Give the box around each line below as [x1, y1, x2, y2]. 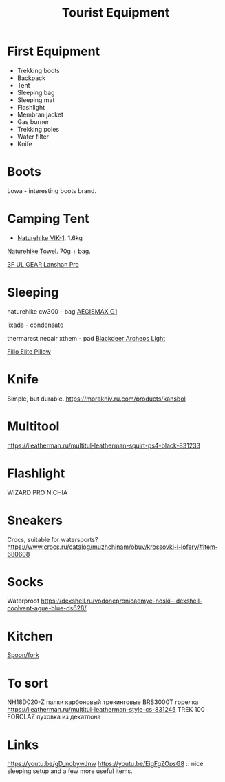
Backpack [17, 74, 46, 82]
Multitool [7, 419, 60, 434]
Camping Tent [7, 211, 89, 227]
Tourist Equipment [61, 5, 170, 21]
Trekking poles [17, 125, 60, 133]
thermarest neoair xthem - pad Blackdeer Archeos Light [7, 334, 166, 342]
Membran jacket [17, 110, 64, 119]
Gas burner [17, 117, 50, 126]
